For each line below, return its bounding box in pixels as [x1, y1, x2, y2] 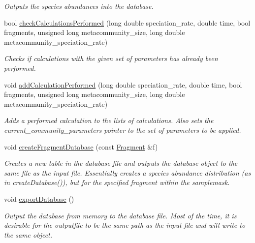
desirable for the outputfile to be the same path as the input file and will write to [4, 220, 246, 230]
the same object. [4, 229, 53, 240]
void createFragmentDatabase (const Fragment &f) [4, 141, 158, 152]
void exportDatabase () [4, 193, 74, 204]
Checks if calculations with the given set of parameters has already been [4, 53, 218, 63]
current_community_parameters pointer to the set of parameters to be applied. [4, 124, 241, 135]
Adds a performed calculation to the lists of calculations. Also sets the [4, 115, 214, 125]
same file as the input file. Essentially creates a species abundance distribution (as [4, 167, 251, 178]
